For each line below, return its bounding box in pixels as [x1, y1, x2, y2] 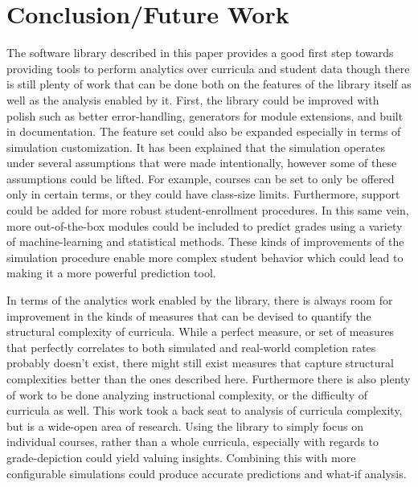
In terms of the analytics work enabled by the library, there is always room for [6, 292, 393, 309]
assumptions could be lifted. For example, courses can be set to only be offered [6, 170, 395, 186]
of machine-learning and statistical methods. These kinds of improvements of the [6, 233, 404, 250]
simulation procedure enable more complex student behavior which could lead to [6, 248, 404, 265]
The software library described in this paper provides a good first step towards [6, 44, 394, 61]
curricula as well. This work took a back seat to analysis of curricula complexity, [6, 402, 403, 419]
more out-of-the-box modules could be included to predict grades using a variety [6, 217, 403, 234]
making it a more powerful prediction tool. [6, 264, 216, 281]
